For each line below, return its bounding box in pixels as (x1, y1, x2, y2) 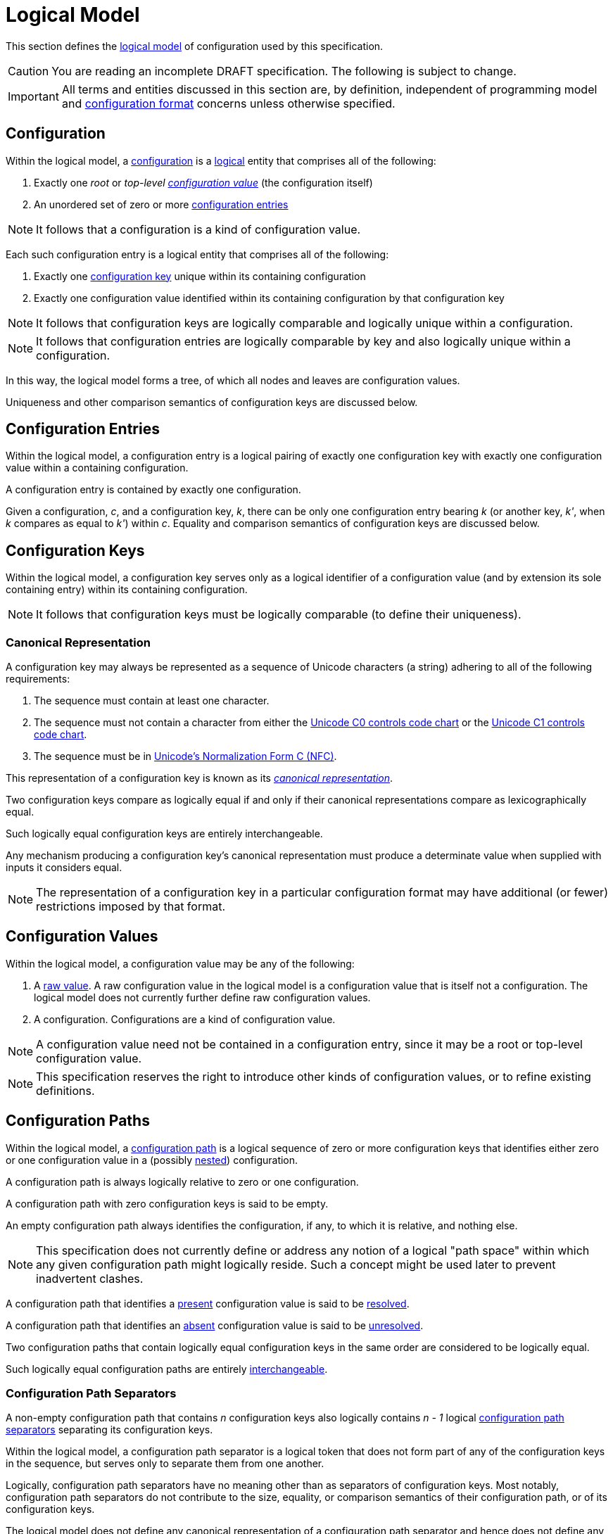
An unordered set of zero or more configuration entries (34, 198, 289, 210)
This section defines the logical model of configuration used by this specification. (6, 39, 384, 52)
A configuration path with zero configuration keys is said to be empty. (6, 1197, 329, 1210)
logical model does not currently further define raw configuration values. (34, 991, 371, 1003)
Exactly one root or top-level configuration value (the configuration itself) (34, 176, 373, 189)
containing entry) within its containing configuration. (6, 583, 248, 596)
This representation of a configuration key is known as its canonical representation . (6, 772, 393, 785)
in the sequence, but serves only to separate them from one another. (6, 1457, 324, 1470)
